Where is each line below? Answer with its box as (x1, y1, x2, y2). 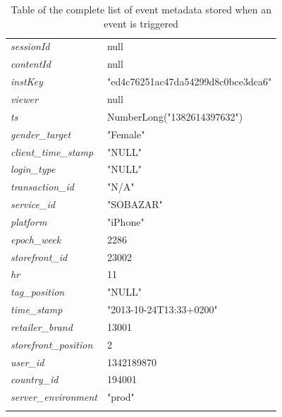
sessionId (11, 39, 50, 54)
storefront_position (11, 337, 93, 351)
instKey (11, 74, 43, 89)
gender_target (11, 126, 71, 141)
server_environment (11, 389, 97, 404)
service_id (11, 197, 55, 212)
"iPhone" (106, 214, 145, 229)
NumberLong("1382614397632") (106, 109, 243, 123)
